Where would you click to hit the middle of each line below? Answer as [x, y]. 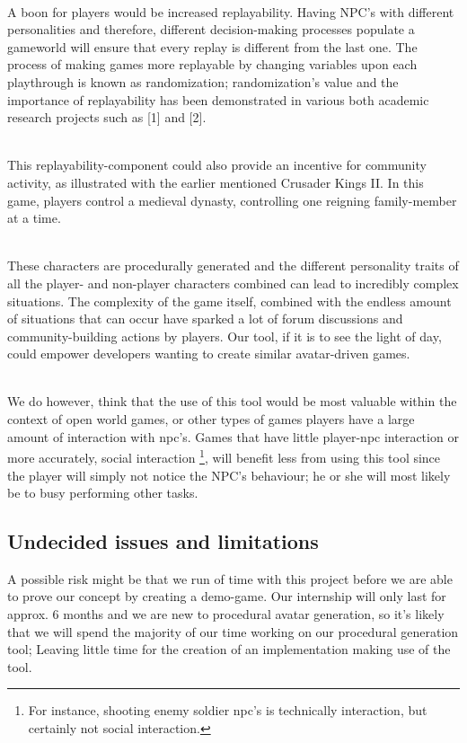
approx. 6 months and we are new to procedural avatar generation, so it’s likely [226, 614]
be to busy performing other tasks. [103, 493]
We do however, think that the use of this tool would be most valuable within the [232, 401]
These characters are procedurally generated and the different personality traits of [233, 265]
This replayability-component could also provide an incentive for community [217, 165]
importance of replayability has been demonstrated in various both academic [218, 99]
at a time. [34, 218]
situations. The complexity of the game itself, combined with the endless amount [229, 301]
